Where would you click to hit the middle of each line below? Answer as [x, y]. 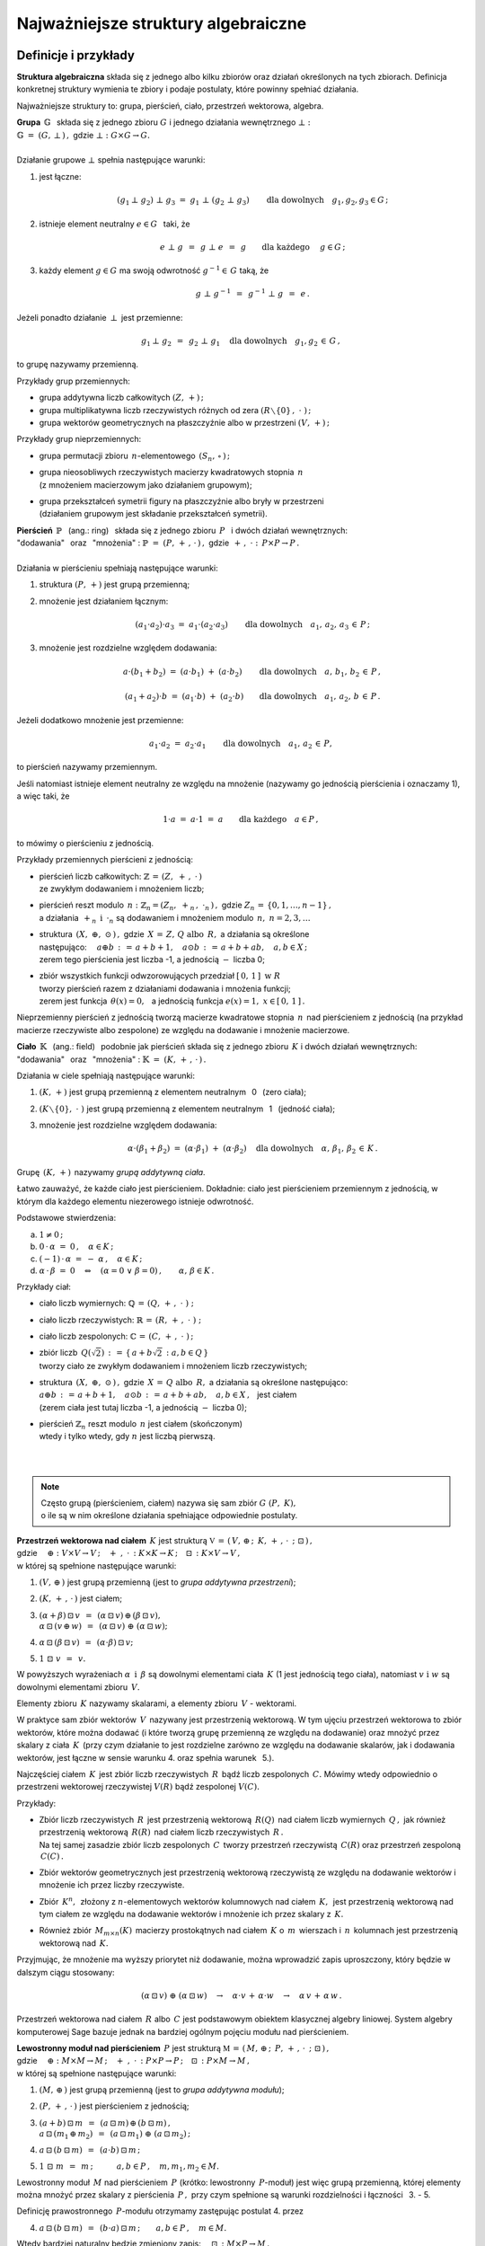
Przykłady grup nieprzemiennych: [79, 439]
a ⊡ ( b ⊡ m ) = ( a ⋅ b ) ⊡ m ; [90, 2150]
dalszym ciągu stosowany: [66, 1972]
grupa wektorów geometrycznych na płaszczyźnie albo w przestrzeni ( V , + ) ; [184, 422]
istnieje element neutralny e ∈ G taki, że [115, 224]
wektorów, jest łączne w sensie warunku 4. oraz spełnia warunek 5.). [145, 1757]
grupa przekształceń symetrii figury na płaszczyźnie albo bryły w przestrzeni [182, 501]
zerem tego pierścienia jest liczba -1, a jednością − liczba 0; [152, 959]
